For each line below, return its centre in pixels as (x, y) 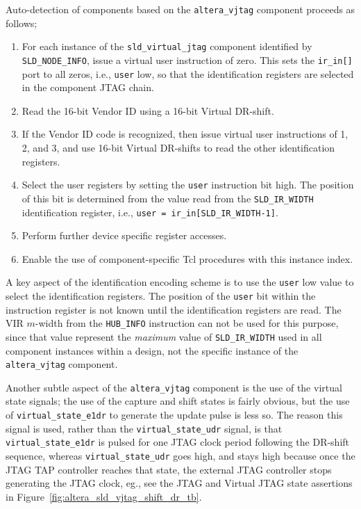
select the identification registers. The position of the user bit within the (161, 296)
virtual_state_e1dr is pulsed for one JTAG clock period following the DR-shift (178, 442)
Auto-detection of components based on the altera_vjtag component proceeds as (180, 9)
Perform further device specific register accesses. (124, 235)
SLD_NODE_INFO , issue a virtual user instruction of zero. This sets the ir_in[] (187, 59)
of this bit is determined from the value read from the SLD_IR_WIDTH (168, 198)
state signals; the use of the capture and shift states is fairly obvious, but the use (178, 401)
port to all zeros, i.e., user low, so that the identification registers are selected (188, 73)
